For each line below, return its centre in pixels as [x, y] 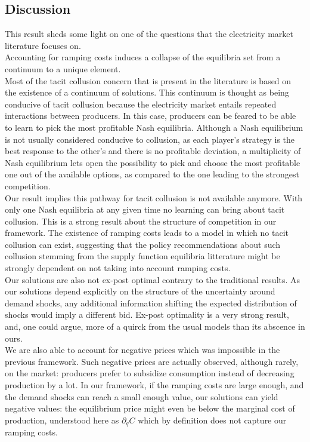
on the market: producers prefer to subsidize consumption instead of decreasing [150, 373]
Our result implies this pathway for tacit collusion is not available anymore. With [154, 197]
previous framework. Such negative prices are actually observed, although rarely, [152, 361]
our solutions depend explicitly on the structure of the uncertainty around [140, 291]
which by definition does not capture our [212, 420]
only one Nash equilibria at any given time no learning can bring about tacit [145, 209]
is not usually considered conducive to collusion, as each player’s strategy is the [150, 139]
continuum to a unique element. [63, 68]
